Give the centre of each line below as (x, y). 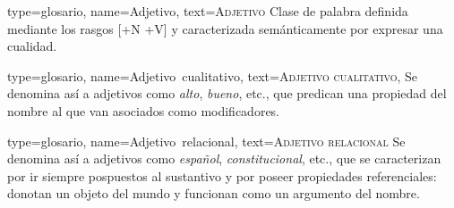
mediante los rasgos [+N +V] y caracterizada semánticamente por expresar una (225, 28)
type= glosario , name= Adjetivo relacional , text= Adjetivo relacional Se (206, 141)
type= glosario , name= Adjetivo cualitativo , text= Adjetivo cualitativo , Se (213, 75)
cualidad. (32, 46)
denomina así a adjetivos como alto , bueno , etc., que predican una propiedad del (227, 93)
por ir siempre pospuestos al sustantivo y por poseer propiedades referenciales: (222, 175)
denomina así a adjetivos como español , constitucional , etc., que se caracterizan (224, 158)
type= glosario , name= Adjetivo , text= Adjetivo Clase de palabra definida (208, 11)
